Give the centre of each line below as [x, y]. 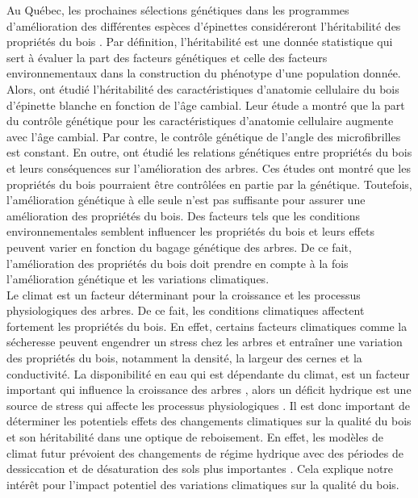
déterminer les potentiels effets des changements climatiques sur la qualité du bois [209, 421]
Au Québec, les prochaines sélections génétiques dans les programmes [178, 10]
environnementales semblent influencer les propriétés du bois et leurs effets [191, 231]
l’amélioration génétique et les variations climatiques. [138, 279]
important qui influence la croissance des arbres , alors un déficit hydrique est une [209, 389]
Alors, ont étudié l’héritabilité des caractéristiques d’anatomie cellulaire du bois [203, 88]
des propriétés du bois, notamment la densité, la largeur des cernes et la [184, 358]
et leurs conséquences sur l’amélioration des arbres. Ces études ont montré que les [209, 167]
